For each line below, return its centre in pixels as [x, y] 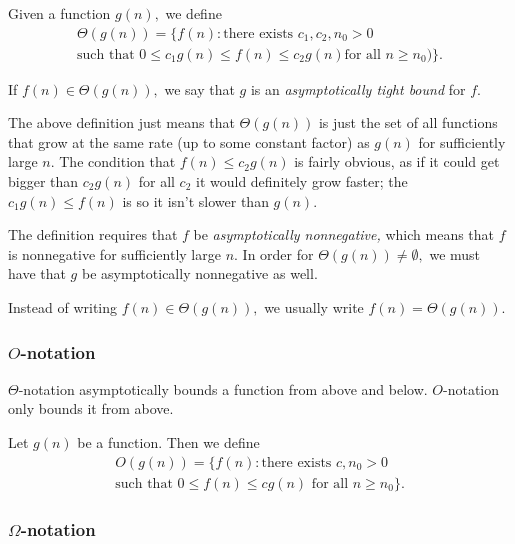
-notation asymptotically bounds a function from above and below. [223, 388]
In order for [278, 253]
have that [37, 273]
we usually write [314, 307]
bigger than [43, 181]
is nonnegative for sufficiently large [114, 253]
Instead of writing [63, 307]
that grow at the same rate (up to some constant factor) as [189, 141]
